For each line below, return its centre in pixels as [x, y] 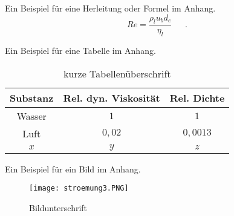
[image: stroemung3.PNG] [79, 188]
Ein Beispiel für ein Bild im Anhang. [73, 169]
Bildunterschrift [58, 208]
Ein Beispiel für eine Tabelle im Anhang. [80, 51]
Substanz [32, 97]
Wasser [31, 116]
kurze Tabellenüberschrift [117, 73]
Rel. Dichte [197, 97]
